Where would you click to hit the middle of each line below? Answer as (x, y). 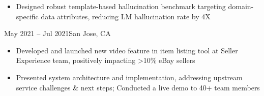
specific (27, 16)
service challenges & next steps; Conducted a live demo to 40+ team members (138, 87)
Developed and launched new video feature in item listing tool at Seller (127, 50)
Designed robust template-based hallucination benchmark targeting (121, 6)
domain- (241, 6)
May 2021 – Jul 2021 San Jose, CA (57, 33)
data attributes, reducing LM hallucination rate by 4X (126, 16)
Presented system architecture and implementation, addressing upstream (129, 77)
